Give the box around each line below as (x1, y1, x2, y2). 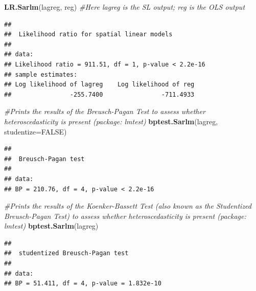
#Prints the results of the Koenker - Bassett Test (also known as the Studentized (4, 200, 251, 211)
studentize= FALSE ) (4, 126, 67, 137)
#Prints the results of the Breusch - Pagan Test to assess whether (4, 106, 205, 117)
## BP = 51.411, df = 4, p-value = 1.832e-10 (4, 280, 161, 287)
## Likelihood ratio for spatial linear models (4, 31, 173, 38)
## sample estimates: (4, 71, 78, 78)
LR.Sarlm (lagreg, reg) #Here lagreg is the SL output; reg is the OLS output (4, 2, 245, 12)
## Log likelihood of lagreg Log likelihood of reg (4, 81, 195, 88)
